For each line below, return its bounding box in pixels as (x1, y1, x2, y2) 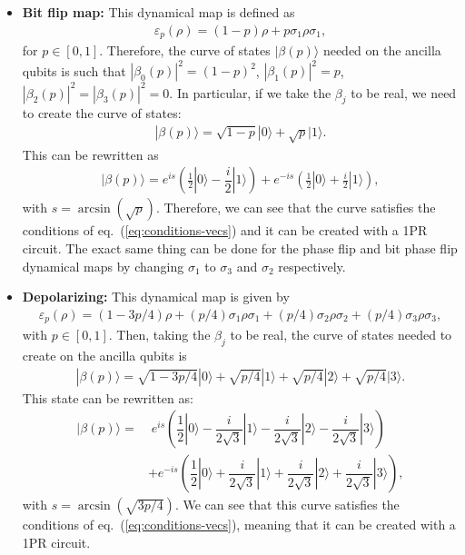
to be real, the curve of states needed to (230, 325, 452, 344)
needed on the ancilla (322, 41, 441, 60)
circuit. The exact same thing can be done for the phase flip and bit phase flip (22, 239, 458, 258)
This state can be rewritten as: (22, 388, 193, 407)
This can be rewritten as (22, 144, 159, 164)
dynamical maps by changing (22, 256, 184, 275)
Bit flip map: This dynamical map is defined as (22, 3, 295, 21)
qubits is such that (22, 61, 126, 80)
